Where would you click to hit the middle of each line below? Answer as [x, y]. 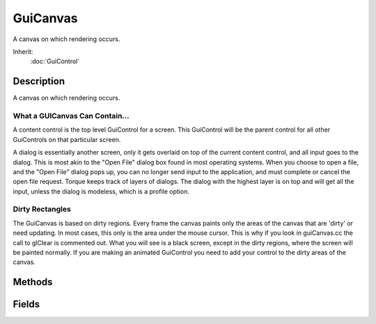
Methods [33, 282]
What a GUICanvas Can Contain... [71, 116]
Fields [26, 304]
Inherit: [23, 52]
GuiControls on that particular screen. [67, 139]
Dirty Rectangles [42, 209]
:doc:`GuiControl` [55, 61]
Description [39, 81]
